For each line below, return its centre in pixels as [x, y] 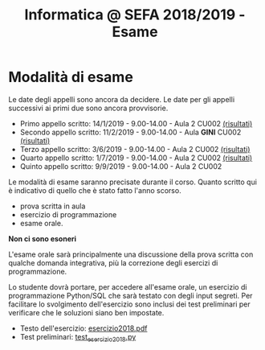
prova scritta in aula [53, 206]
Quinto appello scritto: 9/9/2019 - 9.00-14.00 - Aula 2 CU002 [121, 166]
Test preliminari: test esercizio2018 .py [78, 338]
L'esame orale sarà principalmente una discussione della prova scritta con [131, 254]
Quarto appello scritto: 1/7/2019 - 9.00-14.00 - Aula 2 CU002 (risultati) [136, 158]
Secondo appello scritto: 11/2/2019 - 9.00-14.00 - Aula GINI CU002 [130, 132]
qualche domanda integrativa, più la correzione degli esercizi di [113, 262]
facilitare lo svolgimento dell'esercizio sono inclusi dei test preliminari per [129, 304]
